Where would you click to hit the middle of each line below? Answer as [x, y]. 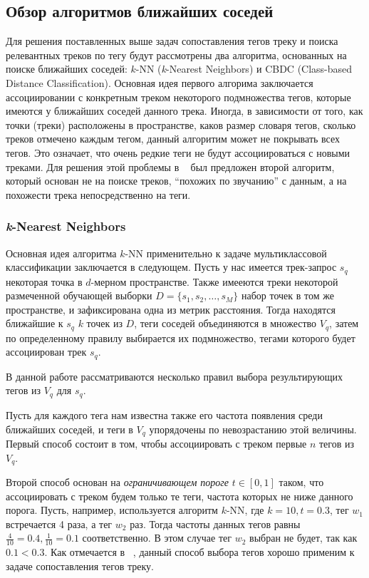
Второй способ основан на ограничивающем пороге [118, 482]
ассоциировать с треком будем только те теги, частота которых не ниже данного [180, 496]
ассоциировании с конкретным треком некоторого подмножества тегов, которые [178, 97]
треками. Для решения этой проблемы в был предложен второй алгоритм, [170, 166]
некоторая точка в [44, 281]
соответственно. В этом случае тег [157, 538]
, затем [344, 323]
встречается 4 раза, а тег [59, 523]
